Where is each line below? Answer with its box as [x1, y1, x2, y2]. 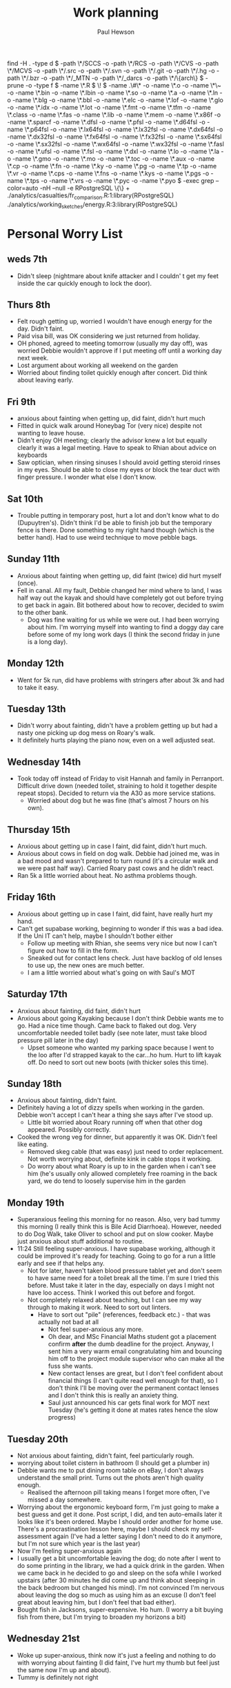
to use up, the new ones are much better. [27, 961, 145, 969]
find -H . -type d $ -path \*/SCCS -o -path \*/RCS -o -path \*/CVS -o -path [7, 59, 219, 67]
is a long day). [27, 637, 68, 646]
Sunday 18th [7, 1078, 62, 1090]
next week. [17, 354, 49, 362]
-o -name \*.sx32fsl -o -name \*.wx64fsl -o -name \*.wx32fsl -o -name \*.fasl [7, 139, 224, 148]
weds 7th [7, 253, 48, 265]
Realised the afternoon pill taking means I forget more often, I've [27, 1489, 210, 1497]
